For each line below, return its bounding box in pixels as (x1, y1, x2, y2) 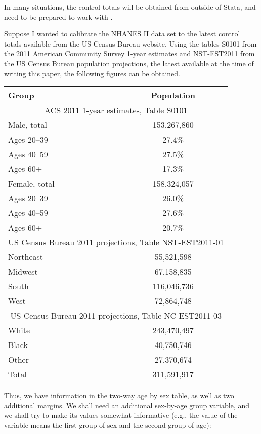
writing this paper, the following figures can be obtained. (4, 68, 180, 78)
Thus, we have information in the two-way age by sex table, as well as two (4, 390, 234, 401)
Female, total (8, 178, 55, 190)
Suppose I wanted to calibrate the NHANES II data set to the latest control (4, 28, 240, 39)
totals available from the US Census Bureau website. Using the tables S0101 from (4, 38, 257, 49)
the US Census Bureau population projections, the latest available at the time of (4, 58, 254, 68)
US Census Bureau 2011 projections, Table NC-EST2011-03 (10, 310, 222, 322)
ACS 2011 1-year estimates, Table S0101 (45, 104, 188, 116)
